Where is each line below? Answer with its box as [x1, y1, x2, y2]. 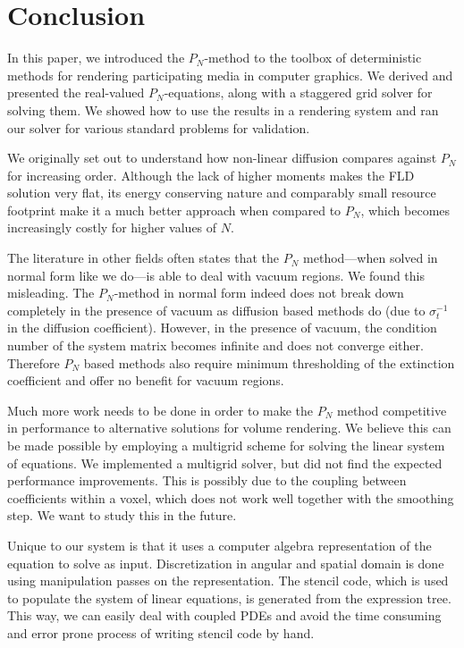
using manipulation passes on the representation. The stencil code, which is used [7, 571, 449, 590]
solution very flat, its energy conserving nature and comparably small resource [7, 183, 436, 202]
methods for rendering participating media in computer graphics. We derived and [7, 65, 453, 84]
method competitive [337, 400, 447, 419]
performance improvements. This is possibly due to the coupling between [7, 471, 407, 490]
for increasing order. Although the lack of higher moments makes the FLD [7, 165, 415, 184]
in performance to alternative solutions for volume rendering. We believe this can [7, 418, 451, 437]
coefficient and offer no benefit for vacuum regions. [7, 371, 284, 390]
